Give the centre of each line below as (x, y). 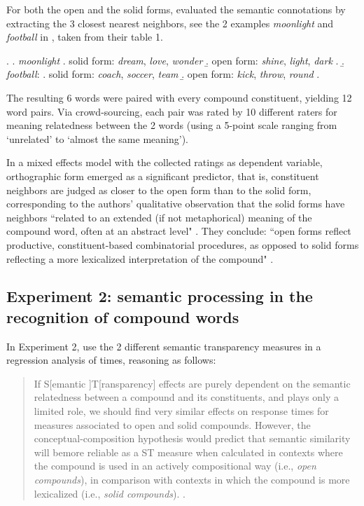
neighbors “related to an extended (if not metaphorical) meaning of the (159, 217)
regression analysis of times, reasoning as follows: (111, 360)
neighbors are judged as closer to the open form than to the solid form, (159, 190)
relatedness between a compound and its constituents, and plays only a (187, 397)
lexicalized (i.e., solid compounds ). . (110, 493)
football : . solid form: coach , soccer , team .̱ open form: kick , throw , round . (163, 74)
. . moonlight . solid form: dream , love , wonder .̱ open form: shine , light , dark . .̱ (175, 60)
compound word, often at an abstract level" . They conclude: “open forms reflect (179, 231)
